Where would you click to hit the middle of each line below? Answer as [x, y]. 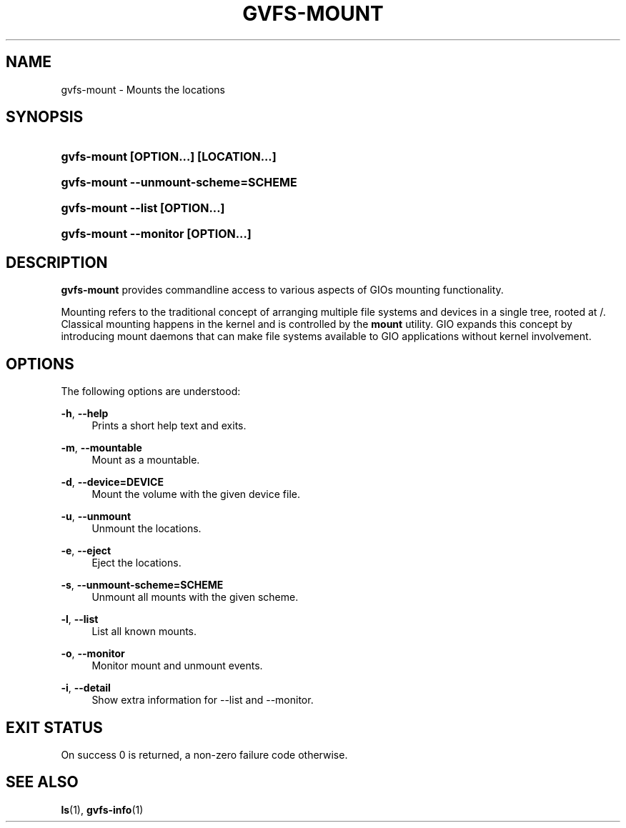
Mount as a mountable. [146, 460]
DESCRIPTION [57, 262]
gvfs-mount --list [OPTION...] [143, 208]
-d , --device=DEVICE [112, 482]
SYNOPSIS [45, 117]
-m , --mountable [101, 448]
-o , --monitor [93, 654]
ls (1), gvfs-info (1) [102, 809]
